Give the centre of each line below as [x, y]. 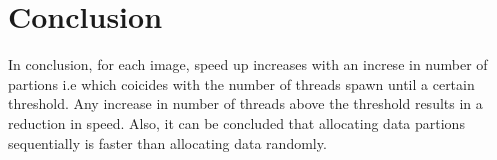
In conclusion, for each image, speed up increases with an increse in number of [248, 64]
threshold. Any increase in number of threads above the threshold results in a [245, 103]
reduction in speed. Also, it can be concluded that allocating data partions [236, 122]
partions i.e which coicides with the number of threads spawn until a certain [241, 83]
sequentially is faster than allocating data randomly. [167, 142]
